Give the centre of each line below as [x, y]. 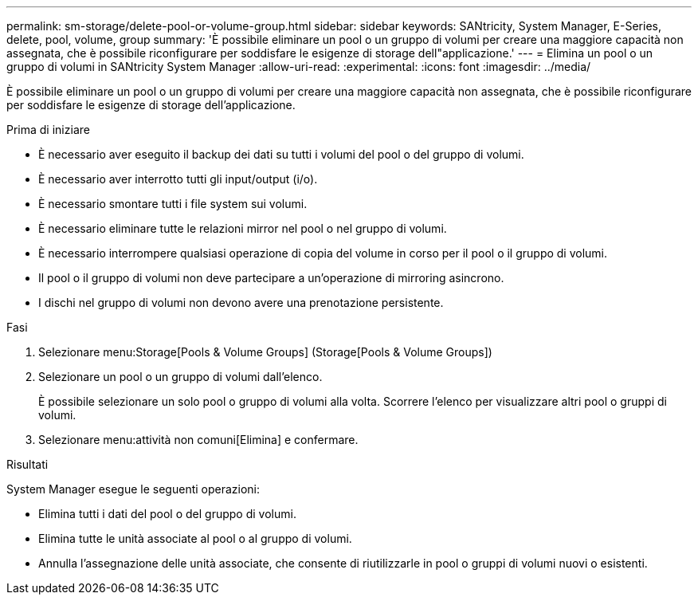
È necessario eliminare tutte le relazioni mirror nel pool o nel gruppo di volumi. [243, 228]
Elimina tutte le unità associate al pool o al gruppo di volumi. [195, 538]
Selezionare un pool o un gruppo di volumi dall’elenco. [180, 377]
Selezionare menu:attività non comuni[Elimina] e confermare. [198, 440]
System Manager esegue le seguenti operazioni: [133, 489]
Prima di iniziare [48, 130]
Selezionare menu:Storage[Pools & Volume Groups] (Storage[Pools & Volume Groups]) [265, 352]
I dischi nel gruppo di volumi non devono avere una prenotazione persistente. [241, 302]
